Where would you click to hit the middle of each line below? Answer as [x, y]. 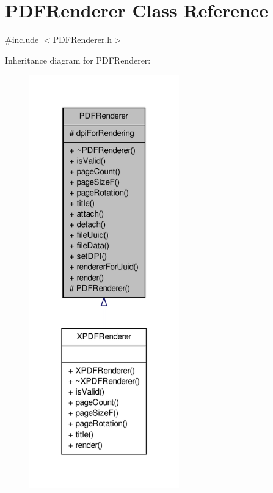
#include [22, 39]
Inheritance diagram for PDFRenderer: [78, 60]
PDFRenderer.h [82, 39]
